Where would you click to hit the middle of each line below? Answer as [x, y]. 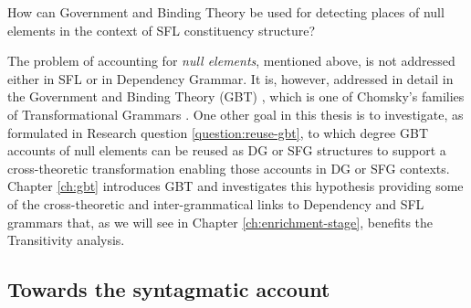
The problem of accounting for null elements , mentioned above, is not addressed [231, 61]
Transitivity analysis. [66, 240]
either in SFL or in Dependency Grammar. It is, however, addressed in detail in [230, 78]
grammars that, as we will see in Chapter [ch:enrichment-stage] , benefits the [220, 222]
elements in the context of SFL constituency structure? [162, 30]
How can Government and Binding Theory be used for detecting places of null [226, 12]
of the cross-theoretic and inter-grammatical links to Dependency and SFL [216, 203]
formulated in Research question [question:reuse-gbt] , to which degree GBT [218, 132]
